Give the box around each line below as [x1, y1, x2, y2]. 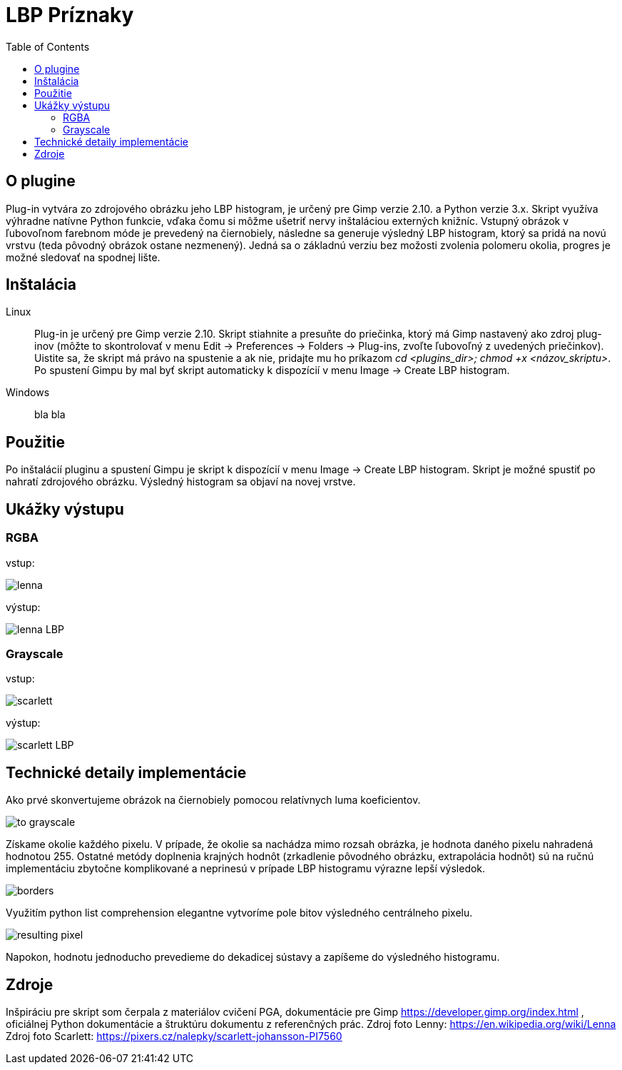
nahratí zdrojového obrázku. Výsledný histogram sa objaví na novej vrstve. [6, 475, 356, 488]
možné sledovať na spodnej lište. [6, 251, 160, 263]
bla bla [34, 408, 66, 421]
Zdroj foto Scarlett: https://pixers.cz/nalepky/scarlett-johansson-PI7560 [6, 1029, 342, 1042]
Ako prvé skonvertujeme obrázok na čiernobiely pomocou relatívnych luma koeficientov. [6, 794, 421, 807]
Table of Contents [6, 40, 90, 53]
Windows [6, 386, 50, 399]
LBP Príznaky [6, 3, 134, 27]
